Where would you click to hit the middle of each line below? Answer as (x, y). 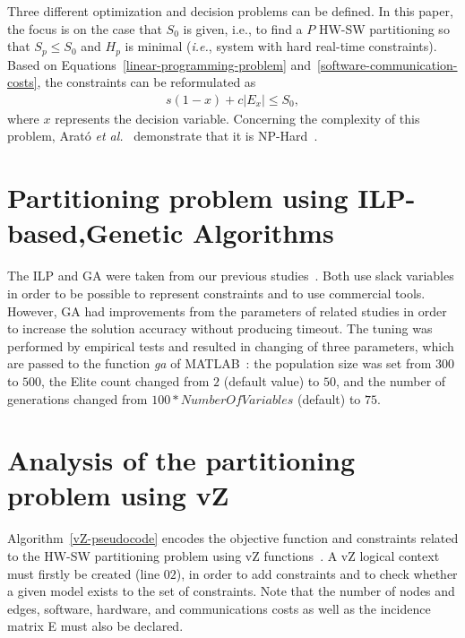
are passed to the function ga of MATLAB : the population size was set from (220, 363)
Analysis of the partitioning (181, 460)
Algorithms (263, 233)
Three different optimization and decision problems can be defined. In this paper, (230, 11)
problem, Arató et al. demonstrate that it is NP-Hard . (163, 136)
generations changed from (77, 398)
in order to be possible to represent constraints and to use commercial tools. (216, 293)
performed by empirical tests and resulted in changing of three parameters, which (231, 345)
